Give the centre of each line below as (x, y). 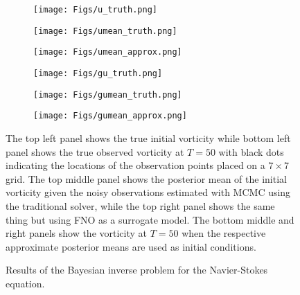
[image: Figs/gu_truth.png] (98, 73)
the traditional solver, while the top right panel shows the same (140, 205)
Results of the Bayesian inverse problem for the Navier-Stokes (137, 270)
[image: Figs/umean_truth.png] (105, 31)
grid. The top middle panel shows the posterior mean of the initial (146, 178)
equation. (25, 283)
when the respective (224, 233)
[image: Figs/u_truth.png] (95, 10)
